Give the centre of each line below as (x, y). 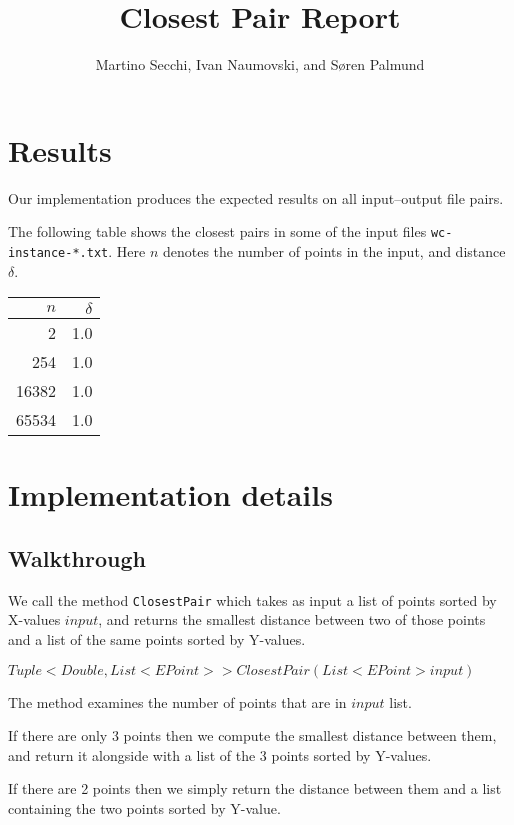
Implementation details (170, 494)
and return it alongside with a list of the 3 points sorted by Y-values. (220, 754)
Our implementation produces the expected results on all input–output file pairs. (256, 197)
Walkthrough (77, 557)
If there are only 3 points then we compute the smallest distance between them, (252, 735)
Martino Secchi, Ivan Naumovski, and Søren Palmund (260, 64)
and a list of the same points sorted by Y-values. (157, 638)
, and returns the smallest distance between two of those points (292, 619)
